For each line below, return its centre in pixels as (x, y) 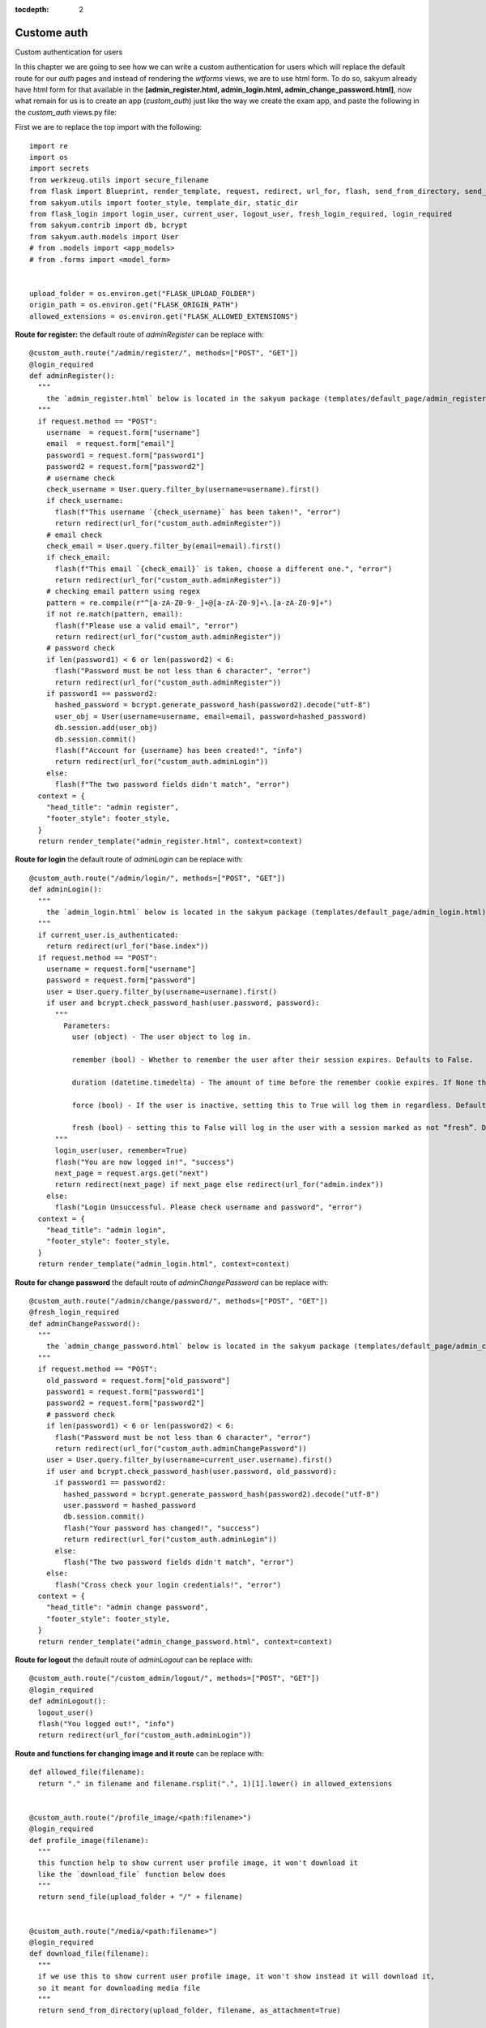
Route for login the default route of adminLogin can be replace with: (129, 859)
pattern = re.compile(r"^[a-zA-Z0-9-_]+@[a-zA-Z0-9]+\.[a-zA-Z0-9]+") (189, 603)
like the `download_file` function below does (132, 1874)
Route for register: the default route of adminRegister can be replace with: (140, 334)
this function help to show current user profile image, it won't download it (198, 1863)
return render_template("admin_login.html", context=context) (164, 1264)
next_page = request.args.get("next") (132, 1173)
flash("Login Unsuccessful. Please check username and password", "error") (209, 1207)
